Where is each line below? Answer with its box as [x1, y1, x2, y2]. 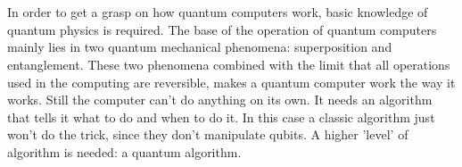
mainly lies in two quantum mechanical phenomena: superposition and [7, 38, 392, 56]
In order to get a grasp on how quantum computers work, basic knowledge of [7, 3, 428, 21]
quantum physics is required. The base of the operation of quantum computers [7, 20, 437, 38]
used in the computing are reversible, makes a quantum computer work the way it [7, 72, 456, 91]
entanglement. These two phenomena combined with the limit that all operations [7, 54, 450, 73]
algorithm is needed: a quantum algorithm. [7, 142, 242, 161]
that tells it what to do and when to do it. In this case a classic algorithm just [7, 107, 435, 126]
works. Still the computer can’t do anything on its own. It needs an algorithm [7, 90, 433, 109]
